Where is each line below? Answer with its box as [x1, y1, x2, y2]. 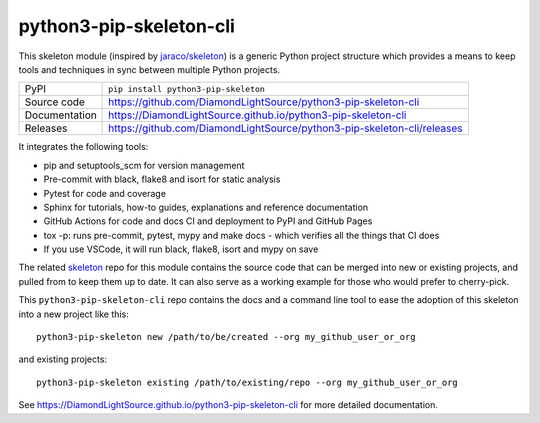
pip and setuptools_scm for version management [43, 159, 245, 171]
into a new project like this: [18, 308, 129, 320]
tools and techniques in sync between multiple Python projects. [18, 63, 280, 75]
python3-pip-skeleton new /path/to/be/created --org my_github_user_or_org [36, 331, 416, 343]
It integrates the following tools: [18, 141, 149, 153]
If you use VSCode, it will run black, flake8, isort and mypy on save [43, 243, 319, 255]
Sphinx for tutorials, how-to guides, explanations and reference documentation [43, 201, 369, 213]
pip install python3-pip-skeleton [108, 83, 265, 94]
